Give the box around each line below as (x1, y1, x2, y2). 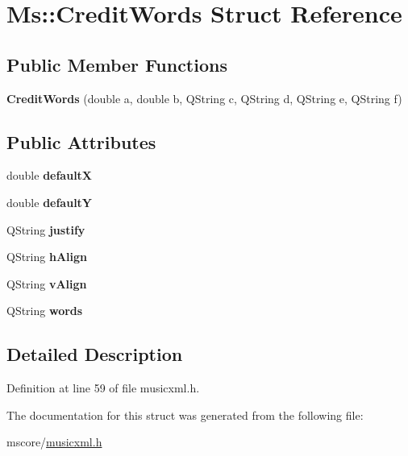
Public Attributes (6, 129, 156, 154)
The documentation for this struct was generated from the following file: (6, 406, 364, 423)
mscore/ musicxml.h (6, 433, 102, 450)
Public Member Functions (6, 52, 227, 77)
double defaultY (6, 193, 93, 210)
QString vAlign (6, 275, 87, 292)
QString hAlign (6, 248, 87, 265)
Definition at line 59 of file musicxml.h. (6, 379, 200, 396)
